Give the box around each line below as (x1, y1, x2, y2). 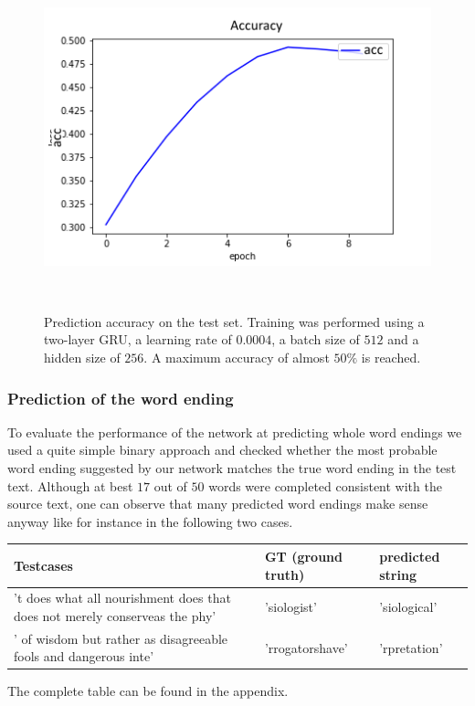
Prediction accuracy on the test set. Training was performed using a (44, 311, 425, 331)
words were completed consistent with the (208, 476, 442, 495)
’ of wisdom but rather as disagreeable (14, 628, 228, 648)
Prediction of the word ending (7, 386, 234, 409)
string (379, 564, 417, 584)
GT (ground (264, 546, 343, 565)
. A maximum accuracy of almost (143, 348, 330, 367)
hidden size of (44, 348, 121, 367)
